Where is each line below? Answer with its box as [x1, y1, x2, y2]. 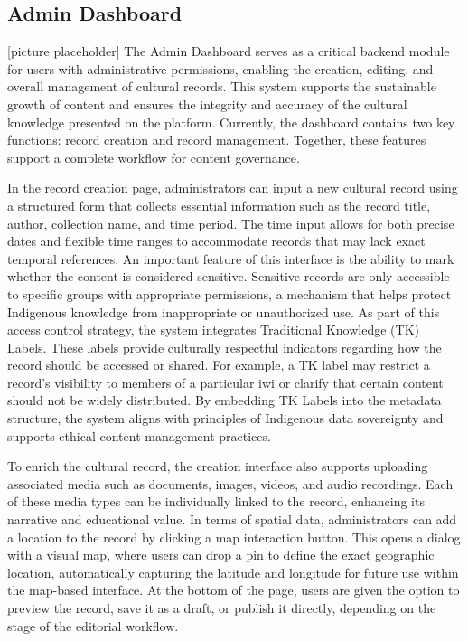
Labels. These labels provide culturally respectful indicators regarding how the [7, 337, 442, 356]
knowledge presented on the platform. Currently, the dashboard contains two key [7, 112, 455, 131]
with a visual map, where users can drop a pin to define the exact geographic [7, 545, 435, 564]
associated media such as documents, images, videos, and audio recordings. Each [7, 474, 454, 493]
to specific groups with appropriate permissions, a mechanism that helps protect [7, 284, 452, 303]
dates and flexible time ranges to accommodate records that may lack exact [7, 231, 426, 250]
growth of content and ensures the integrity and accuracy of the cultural [7, 94, 407, 113]
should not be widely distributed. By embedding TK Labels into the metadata [7, 391, 442, 410]
